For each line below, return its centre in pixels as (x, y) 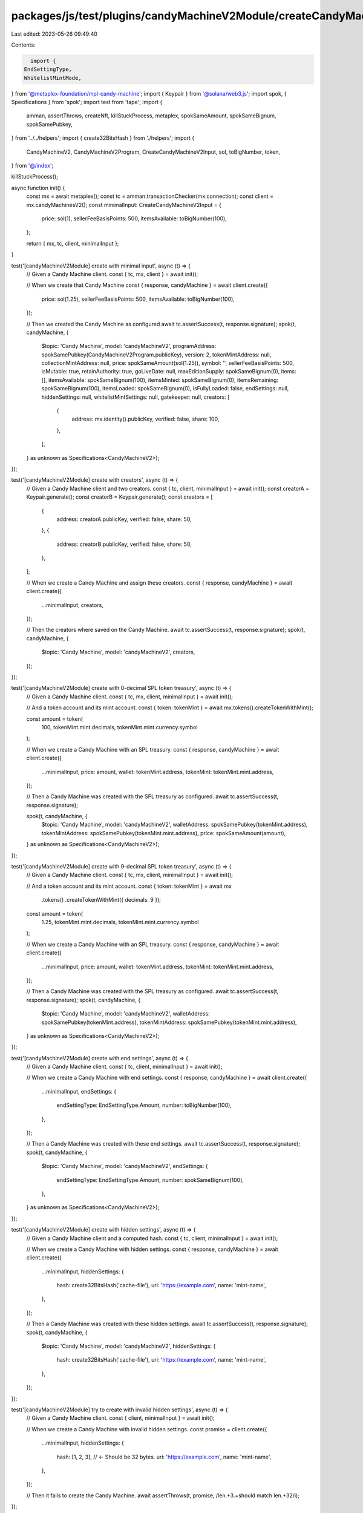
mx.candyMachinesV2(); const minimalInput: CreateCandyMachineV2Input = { (124, 205)
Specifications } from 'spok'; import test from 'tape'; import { (87, 102)
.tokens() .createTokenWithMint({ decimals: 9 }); (101, 900)
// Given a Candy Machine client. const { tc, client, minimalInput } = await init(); (124, 1067)
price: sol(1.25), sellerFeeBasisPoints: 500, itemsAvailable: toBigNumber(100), (138, 299)
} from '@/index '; (32, 166)
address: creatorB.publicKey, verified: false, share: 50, (124, 544)
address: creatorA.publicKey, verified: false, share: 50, (124, 519)
